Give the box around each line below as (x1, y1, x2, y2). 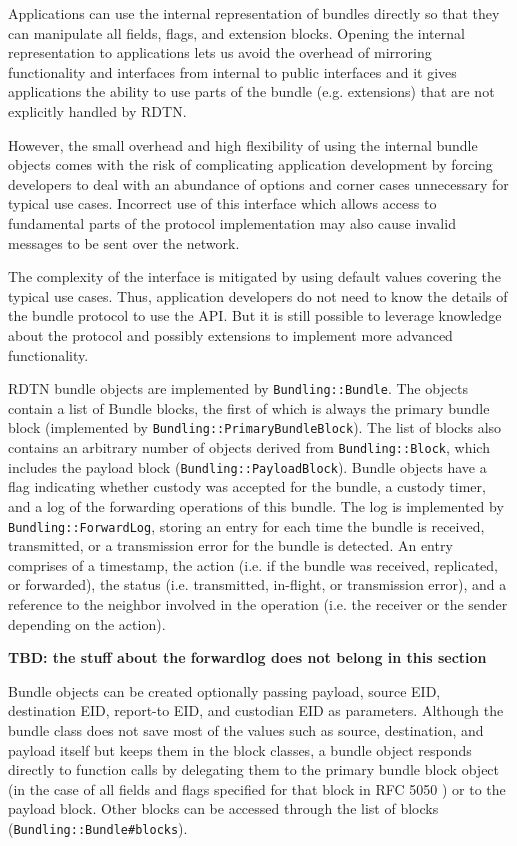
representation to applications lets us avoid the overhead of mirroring (8, 42, 432, 63)
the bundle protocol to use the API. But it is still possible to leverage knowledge (8, 305, 502, 326)
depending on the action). (8, 613, 166, 634)
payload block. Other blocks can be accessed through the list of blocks (8, 798, 439, 819)
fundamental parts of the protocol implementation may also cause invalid (8, 212, 456, 233)
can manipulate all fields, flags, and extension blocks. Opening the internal (8, 22, 465, 43)
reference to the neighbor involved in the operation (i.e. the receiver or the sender (8, 593, 508, 614)
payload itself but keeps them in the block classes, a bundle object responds (8, 739, 472, 760)
